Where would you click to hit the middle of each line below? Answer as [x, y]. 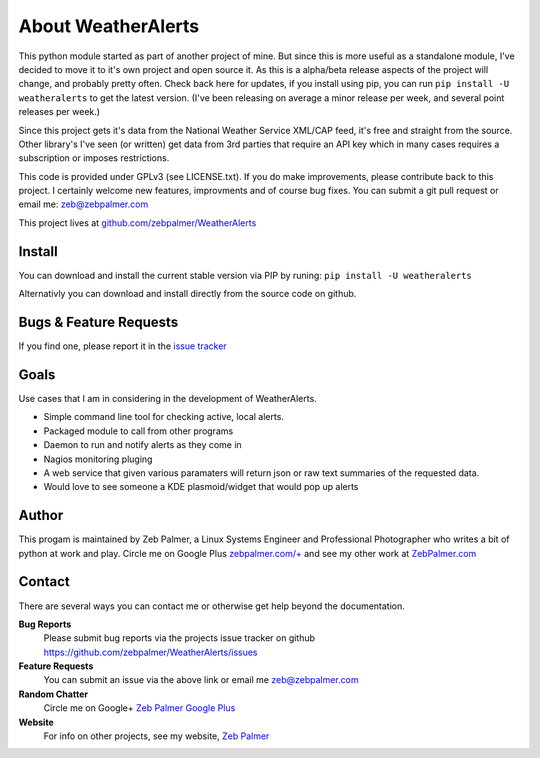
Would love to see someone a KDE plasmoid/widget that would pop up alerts [201, 487]
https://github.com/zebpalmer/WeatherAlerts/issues [150, 652]
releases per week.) [59, 112]
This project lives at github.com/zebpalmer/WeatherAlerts [137, 222]
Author [41, 515]
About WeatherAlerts [109, 26]
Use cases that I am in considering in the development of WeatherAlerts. [167, 398]
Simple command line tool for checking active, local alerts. [164, 417]
